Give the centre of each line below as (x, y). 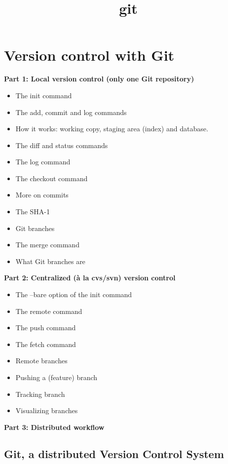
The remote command (49, 311)
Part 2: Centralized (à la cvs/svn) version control (90, 278)
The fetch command (46, 344)
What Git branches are (50, 261)
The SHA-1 (33, 212)
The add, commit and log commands (71, 112)
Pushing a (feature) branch (57, 377)
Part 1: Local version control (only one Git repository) (99, 79)
